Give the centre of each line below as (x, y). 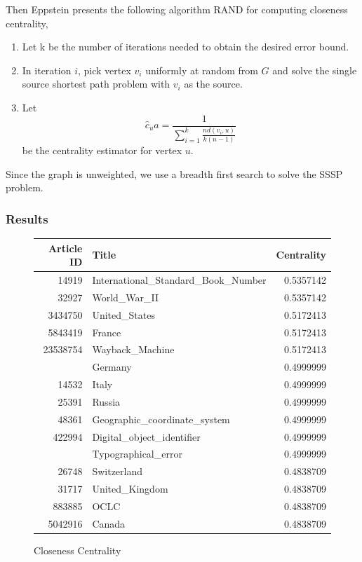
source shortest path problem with (96, 84)
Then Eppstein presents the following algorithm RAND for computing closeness (177, 9)
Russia (106, 401)
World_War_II (126, 297)
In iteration (47, 70)
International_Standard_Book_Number (179, 280)
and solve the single (315, 70)
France (107, 332)
